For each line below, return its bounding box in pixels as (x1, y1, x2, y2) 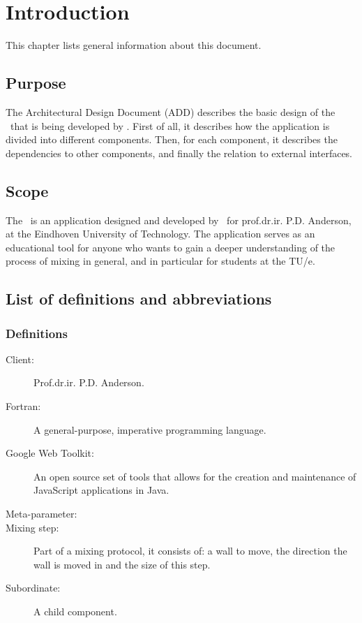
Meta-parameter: (6, 506, 77, 521)
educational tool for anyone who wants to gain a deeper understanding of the (6, 240, 335, 254)
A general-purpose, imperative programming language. (33, 422, 266, 437)
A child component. (33, 604, 117, 618)
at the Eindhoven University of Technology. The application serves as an (6, 226, 315, 241)
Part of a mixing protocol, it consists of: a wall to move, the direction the (33, 543, 347, 558)
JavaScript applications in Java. (33, 483, 169, 497)
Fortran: (6, 399, 41, 413)
